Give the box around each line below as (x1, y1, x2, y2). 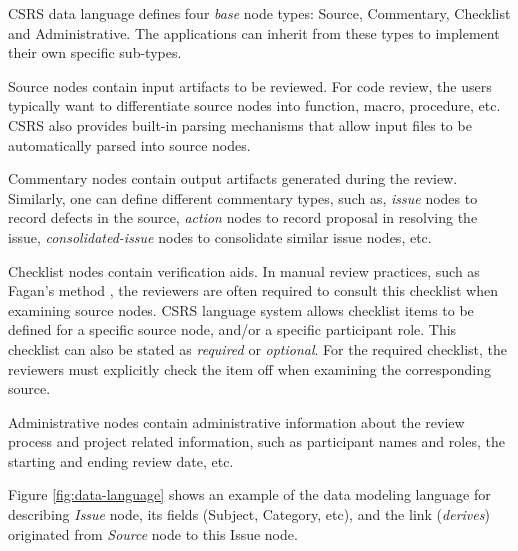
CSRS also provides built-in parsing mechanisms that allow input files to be (8, 114, 472, 135)
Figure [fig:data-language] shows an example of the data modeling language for (8, 484, 491, 505)
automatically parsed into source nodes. (8, 134, 251, 155)
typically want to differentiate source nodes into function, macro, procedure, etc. (8, 95, 501, 116)
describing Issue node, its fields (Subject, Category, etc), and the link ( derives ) (8, 504, 490, 525)
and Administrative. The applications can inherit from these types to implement (8, 22, 500, 43)
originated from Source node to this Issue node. (8, 523, 298, 544)
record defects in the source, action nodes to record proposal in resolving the (8, 207, 478, 228)
